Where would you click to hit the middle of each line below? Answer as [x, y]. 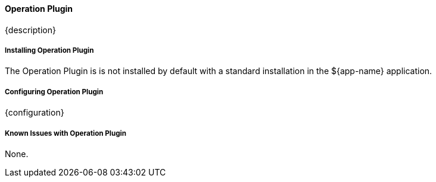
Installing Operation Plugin [49, 50]
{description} [30, 30]
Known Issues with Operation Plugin [66, 133]
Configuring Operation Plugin [54, 92]
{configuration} [35, 113]
